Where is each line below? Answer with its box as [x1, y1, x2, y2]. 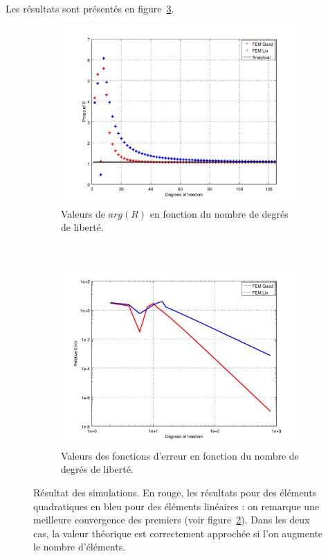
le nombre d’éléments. [33, 539, 126, 554]
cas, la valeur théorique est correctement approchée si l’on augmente [33, 525, 323, 540]
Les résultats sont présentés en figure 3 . [6, 1, 174, 15]
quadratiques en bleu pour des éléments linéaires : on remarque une [33, 498, 320, 513]
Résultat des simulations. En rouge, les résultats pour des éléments [33, 485, 317, 500]
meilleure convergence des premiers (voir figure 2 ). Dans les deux [33, 512, 310, 527]
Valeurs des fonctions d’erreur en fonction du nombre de [61, 448, 299, 462]
